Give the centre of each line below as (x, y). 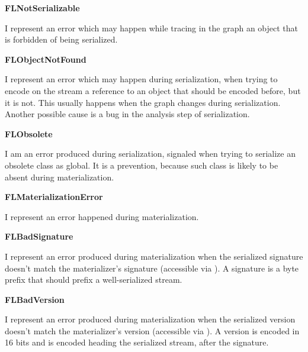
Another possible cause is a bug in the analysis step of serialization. (127, 114)
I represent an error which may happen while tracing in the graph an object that (152, 28)
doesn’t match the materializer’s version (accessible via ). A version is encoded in (152, 330)
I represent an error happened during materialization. (102, 216)
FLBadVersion (35, 299)
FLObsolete (29, 133)
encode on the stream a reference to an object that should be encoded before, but (153, 90)
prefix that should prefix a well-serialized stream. (94, 280)
